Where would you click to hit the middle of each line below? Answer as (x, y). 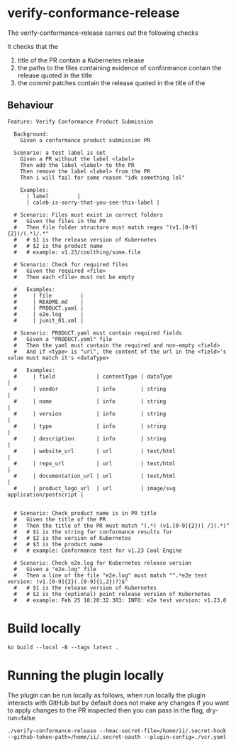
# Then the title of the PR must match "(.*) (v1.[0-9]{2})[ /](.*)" (122, 526)
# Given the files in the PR (60, 221)
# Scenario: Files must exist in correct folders (88, 215)
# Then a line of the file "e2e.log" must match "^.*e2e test (111, 575)
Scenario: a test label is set (60, 153)
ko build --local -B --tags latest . (63, 647)
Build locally (44, 628)
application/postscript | (45, 494)
